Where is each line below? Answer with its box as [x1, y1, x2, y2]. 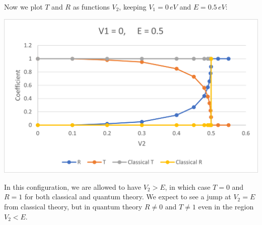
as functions [73, 2, 110, 12]
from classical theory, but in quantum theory [4, 201, 143, 212]
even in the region [198, 201, 254, 212]
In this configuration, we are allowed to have [4, 181, 141, 192]
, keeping [119, 2, 147, 12]
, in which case [165, 181, 211, 192]
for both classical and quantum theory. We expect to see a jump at [24, 191, 231, 202]
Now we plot [4, 2, 43, 12]
